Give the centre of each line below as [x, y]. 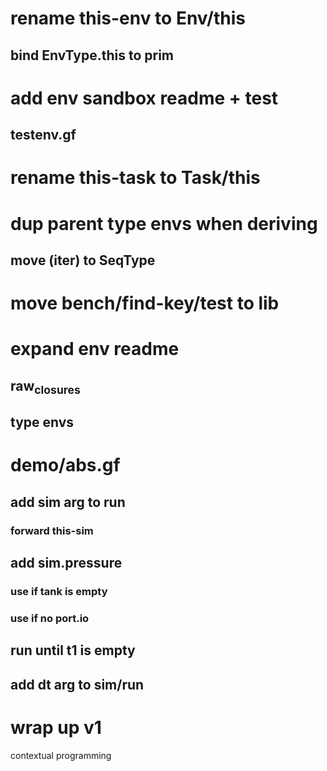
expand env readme [95, 349]
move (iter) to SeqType [83, 260]
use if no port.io [50, 618]
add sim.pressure [66, 563]
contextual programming [61, 755]
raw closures [45, 387]
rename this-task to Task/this [135, 178]
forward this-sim [52, 530]
